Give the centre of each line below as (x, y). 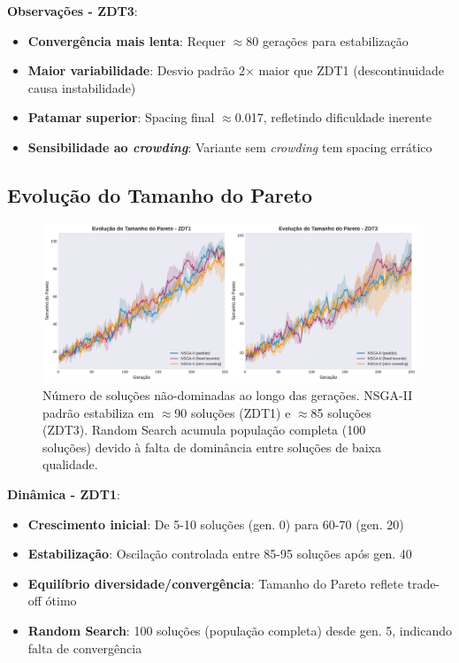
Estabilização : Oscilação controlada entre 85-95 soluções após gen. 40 (220, 554)
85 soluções (341, 412)
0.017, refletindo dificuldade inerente (333, 117)
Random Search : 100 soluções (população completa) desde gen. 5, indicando (240, 630)
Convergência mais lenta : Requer (127, 40)
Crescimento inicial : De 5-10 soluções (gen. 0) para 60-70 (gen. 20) (216, 524)
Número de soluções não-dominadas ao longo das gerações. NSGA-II (228, 395)
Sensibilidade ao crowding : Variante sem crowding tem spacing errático (230, 146)
